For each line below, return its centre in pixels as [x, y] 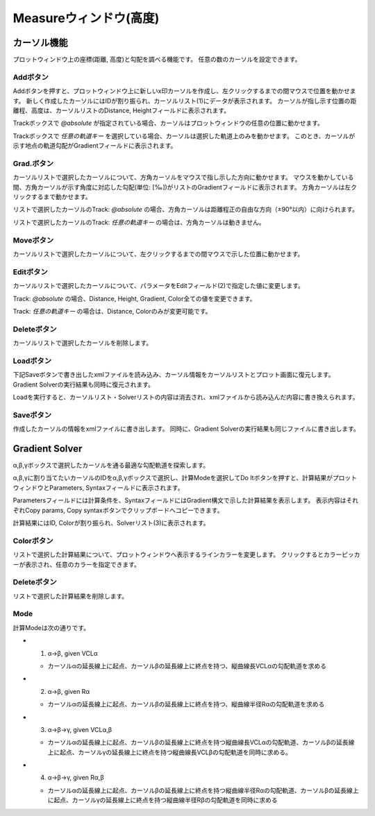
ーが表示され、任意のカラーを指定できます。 [76, 564]
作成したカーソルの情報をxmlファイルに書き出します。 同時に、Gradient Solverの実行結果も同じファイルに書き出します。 [186, 429]
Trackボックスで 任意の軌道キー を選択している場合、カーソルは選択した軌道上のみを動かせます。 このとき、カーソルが [184, 136]
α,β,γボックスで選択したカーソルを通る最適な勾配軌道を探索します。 [111, 466]
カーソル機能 [40, 43]
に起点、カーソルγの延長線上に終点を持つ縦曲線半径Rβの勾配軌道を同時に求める [162, 800]
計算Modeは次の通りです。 [51, 627]
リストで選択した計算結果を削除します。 [70, 596]
